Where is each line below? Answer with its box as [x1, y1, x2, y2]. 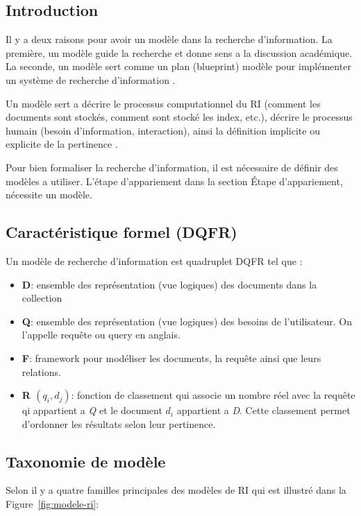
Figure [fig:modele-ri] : [6, 497, 99, 511]
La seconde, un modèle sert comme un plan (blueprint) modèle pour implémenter [6, 59, 351, 74]
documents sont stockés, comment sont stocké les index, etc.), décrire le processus [6, 110, 353, 124]
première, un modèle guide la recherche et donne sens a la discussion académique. [6, 45, 353, 60]
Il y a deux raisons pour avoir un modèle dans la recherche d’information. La [6, 32, 333, 46]
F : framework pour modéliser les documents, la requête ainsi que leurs [22, 350, 321, 365]
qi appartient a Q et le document [22, 403, 162, 418]
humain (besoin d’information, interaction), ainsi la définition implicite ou [6, 123, 320, 137]
